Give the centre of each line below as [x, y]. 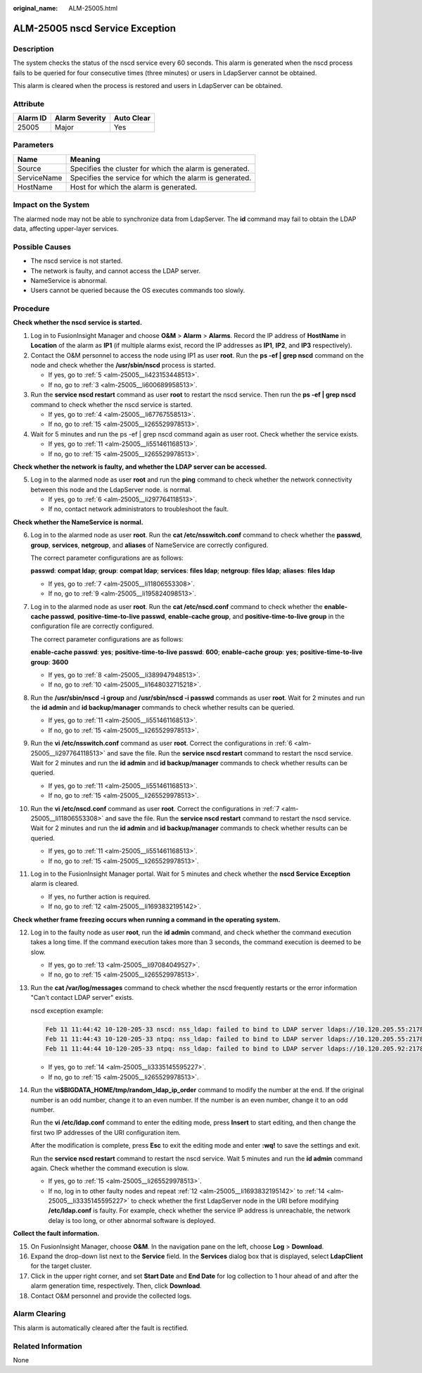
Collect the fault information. [56, 1234]
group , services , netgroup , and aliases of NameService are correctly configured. [149, 545]
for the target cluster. [61, 1266]
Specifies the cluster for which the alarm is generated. [160, 168]
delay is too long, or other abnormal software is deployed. [132, 1220]
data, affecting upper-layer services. [66, 228]
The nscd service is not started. [77, 261]
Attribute [29, 104]
